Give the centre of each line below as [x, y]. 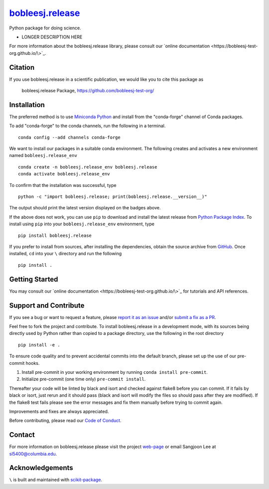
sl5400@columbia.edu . [33, 454]
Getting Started [34, 279]
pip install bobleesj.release [55, 235]
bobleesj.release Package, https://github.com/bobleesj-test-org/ [88, 91]
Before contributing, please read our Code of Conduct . [65, 421]
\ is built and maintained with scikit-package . [56, 480]
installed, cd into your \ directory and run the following [66, 254]
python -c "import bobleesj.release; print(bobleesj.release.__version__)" [113, 197]
